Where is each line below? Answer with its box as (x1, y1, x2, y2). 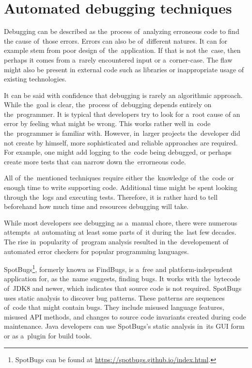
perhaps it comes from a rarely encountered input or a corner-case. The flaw (4, 54, 233, 64)
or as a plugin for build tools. (4, 331, 92, 340)
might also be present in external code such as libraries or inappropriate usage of (4, 64, 244, 74)
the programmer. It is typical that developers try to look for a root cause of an (4, 109, 240, 119)
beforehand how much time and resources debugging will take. (4, 201, 189, 211)
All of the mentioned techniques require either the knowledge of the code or (4, 173, 234, 183)
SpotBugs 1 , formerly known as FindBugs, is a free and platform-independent (4, 263, 233, 274)
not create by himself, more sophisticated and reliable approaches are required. (4, 137, 238, 147)
